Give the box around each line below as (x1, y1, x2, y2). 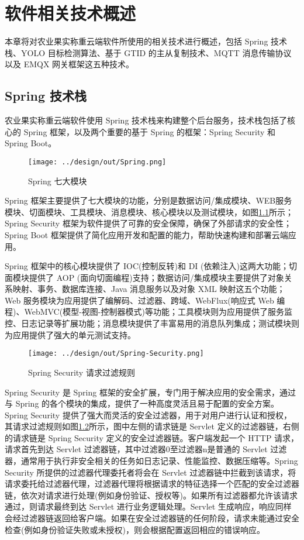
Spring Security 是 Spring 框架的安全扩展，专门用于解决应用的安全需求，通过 (5, 386, 296, 398)
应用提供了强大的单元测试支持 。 (12, 328, 136, 340)
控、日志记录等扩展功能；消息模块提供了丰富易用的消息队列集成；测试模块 (5, 317, 291, 329)
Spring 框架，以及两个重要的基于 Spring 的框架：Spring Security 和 (23, 125, 275, 137)
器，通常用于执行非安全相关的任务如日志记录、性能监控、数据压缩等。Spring (5, 455, 298, 467)
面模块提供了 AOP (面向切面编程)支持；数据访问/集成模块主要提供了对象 (5, 271, 284, 283)
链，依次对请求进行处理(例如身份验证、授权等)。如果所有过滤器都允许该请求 (5, 489, 298, 501)
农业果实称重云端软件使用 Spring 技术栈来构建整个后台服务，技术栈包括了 (5, 114, 288, 126)
